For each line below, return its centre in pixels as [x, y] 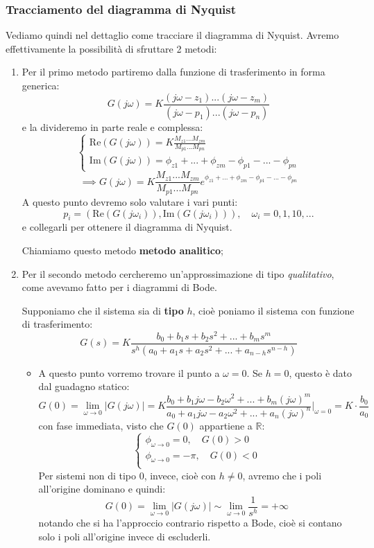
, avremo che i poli [282, 475]
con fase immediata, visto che [101, 425]
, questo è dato [321, 372]
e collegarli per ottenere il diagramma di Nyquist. [127, 227]
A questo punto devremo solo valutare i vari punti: [130, 201]
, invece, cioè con [180, 475]
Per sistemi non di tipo [87, 475]
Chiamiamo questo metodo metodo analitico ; [122, 250]
